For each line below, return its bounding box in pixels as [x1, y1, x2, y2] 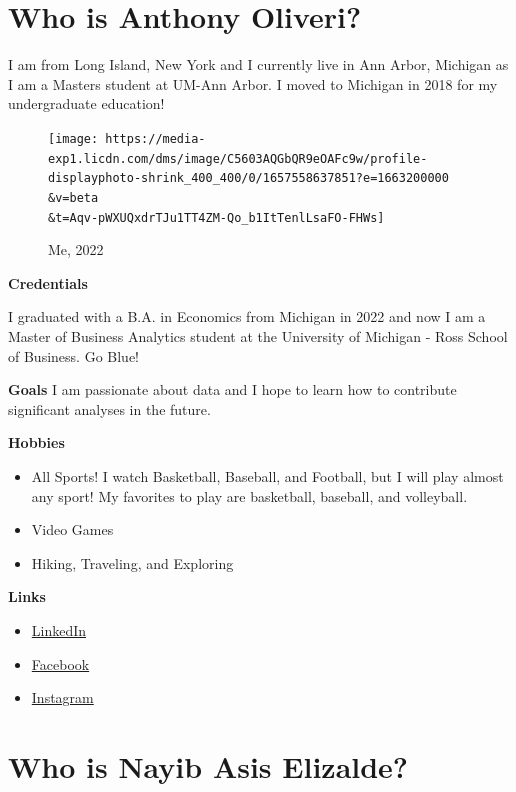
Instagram [31, 687, 94, 708]
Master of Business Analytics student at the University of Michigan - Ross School [8, 325, 508, 346]
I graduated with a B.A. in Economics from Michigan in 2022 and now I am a [8, 306, 486, 327]
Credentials [8, 272, 88, 293]
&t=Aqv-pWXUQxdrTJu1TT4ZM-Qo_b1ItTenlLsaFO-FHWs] [48, 210, 385, 225]
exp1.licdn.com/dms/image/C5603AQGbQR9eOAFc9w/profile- [48, 151, 428, 166]
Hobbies [8, 432, 65, 453]
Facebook [31, 653, 90, 674]
